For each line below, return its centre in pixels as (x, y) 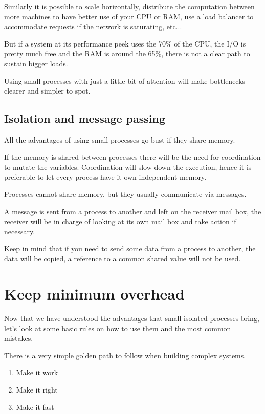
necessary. (20, 231)
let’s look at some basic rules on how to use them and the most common (118, 328)
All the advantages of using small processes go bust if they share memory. (120, 139)
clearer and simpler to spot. (47, 91)
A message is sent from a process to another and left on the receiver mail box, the (133, 211)
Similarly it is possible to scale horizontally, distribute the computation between (129, 6)
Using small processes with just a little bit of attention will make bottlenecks (125, 80)
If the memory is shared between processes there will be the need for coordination (132, 157)
